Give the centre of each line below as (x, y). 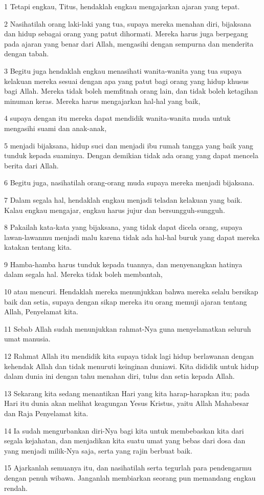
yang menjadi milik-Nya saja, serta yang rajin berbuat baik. (98, 450)
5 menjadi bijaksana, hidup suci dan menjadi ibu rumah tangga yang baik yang (129, 145)
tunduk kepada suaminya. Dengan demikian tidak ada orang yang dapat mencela (131, 155)
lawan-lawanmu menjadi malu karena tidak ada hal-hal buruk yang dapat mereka (132, 237)
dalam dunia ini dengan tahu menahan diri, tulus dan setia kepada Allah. (119, 376)
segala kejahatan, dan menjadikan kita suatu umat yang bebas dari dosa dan (125, 440)
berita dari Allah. (31, 165)
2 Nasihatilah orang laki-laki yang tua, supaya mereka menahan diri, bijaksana (128, 23)
